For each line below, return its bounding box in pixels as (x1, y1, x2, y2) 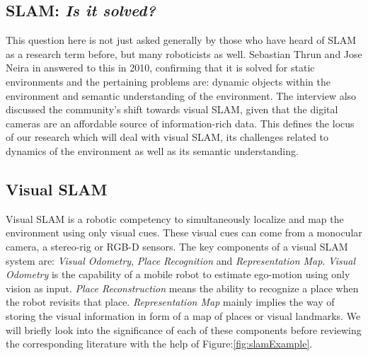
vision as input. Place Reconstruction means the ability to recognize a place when (6, 280, 359, 295)
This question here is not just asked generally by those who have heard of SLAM (6, 33, 357, 47)
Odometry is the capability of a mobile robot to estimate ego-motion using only (6, 267, 350, 282)
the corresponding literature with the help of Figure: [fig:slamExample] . (6, 336, 313, 351)
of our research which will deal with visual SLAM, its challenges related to (6, 130, 329, 144)
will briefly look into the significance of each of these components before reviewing (6, 322, 362, 337)
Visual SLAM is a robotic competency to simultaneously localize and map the (6, 211, 344, 226)
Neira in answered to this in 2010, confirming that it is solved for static (6, 60, 315, 75)
